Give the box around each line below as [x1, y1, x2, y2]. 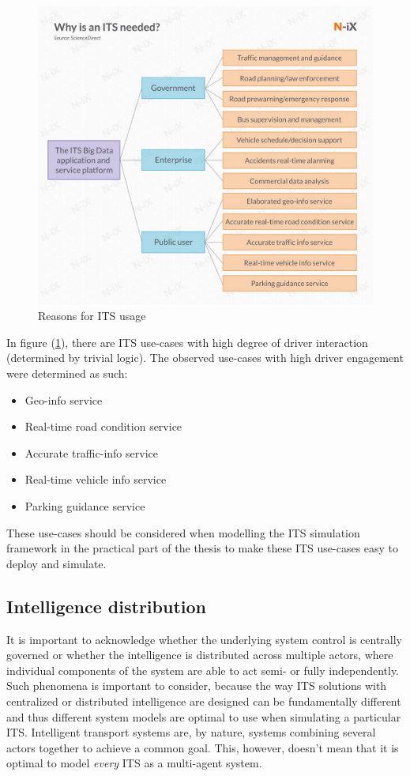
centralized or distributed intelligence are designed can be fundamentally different [6, 692, 401, 709]
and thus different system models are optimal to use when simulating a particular [6, 708, 401, 725]
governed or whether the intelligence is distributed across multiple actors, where [6, 646, 393, 663]
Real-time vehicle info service [24, 471, 167, 488]
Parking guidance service [24, 497, 145, 514]
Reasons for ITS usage [38, 307, 146, 324]
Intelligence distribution [6, 593, 206, 618]
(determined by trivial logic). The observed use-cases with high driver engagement [6, 349, 404, 366]
